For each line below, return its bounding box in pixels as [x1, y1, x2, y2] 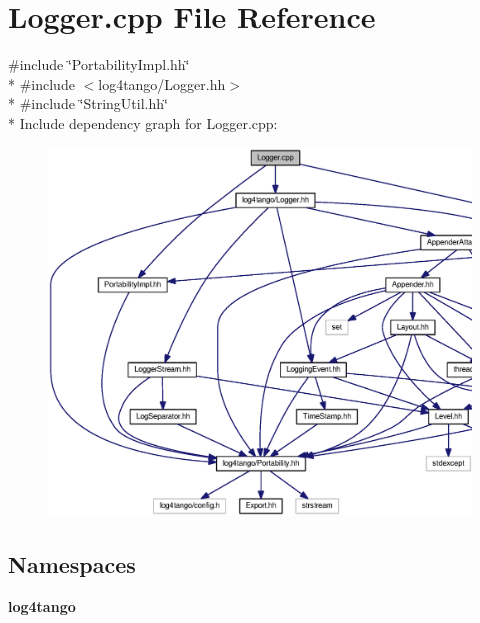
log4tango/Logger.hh [98, 73, 226, 94]
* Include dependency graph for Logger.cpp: [8, 112, 278, 133]
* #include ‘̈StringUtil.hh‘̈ [8, 93, 168, 114]
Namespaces [8, 549, 136, 580]
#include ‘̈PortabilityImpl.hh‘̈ [8, 54, 190, 75]
